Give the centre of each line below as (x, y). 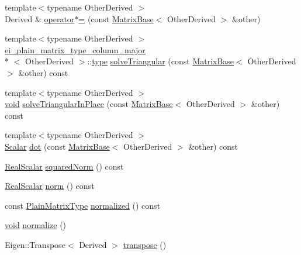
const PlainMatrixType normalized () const (83, 205)
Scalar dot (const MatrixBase (57, 146)
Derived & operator (40, 18)
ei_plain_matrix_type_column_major (75, 49)
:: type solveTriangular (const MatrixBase (161, 61)
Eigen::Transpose (35, 244)
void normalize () (36, 225)
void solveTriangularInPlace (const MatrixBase (89, 104)
